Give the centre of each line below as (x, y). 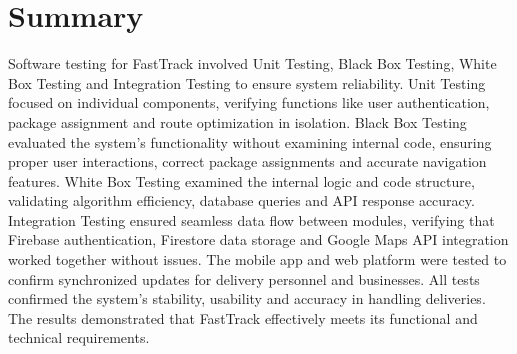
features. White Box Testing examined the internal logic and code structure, (241, 180)
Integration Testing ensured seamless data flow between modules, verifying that (251, 219)
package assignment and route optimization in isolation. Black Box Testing (237, 121)
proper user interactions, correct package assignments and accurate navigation (247, 161)
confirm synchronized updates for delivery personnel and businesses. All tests (244, 278)
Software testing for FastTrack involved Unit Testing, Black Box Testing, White (252, 63)
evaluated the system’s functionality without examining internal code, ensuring (250, 141)
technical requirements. (79, 337)
